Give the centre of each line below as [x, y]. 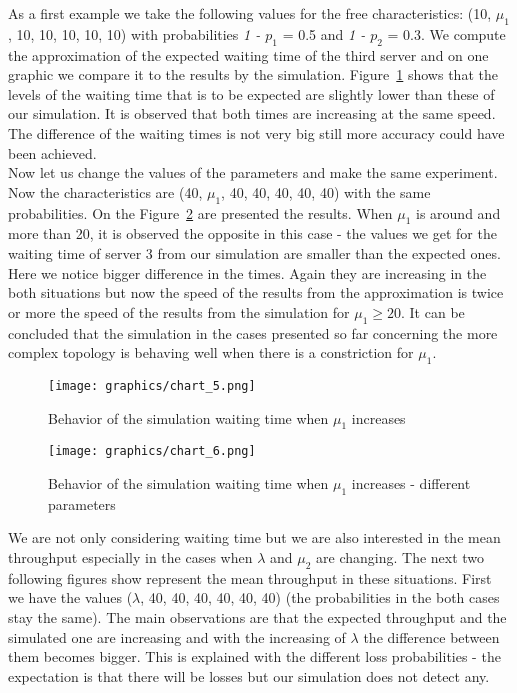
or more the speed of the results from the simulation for [179, 311]
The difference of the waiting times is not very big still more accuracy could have [256, 132]
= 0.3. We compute [446, 33]
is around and [458, 212]
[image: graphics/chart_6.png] [152, 451]
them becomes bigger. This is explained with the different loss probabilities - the [254, 656]
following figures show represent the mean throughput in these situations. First [250, 577]
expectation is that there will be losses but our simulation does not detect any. [249, 675]
